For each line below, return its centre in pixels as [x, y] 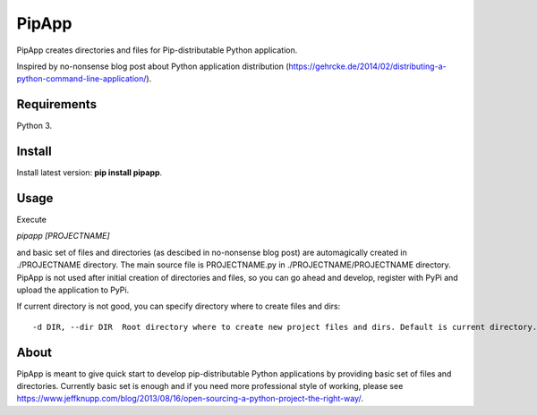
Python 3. [34, 126]
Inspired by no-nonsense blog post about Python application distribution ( [153, 66]
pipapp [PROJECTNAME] [64, 236]
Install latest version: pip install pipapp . [89, 173]
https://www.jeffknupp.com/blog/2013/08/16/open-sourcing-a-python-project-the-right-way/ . [190, 399]
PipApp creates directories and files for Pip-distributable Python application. [157, 50]
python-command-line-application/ [81, 79]
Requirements [57, 104]
